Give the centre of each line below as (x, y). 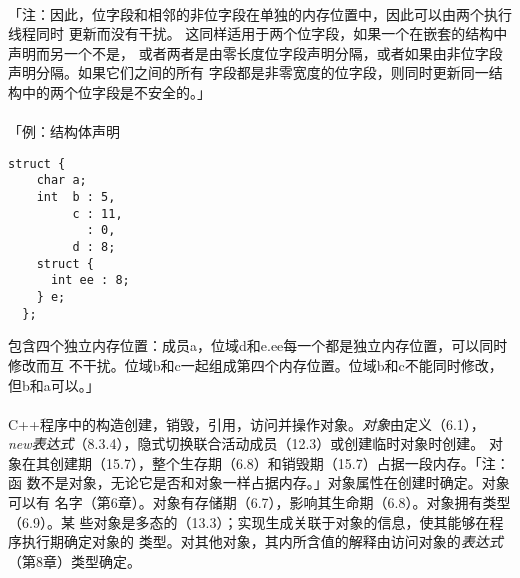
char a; (61, 180)
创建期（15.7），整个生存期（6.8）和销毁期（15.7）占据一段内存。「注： (279, 462)
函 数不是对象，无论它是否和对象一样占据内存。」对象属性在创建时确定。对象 (259, 482)
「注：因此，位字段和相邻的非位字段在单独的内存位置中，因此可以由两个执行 (260, 13)
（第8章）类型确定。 (74, 560)
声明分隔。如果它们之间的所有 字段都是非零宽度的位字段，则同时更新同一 (248, 72)
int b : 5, (76, 197)
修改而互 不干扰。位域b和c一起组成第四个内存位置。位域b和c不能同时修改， (255, 364)
